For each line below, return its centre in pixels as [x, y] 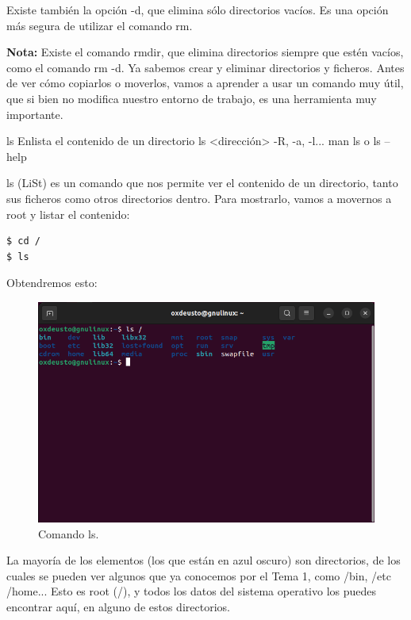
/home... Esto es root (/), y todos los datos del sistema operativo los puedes [192, 591]
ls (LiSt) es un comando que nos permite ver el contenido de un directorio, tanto [202, 183]
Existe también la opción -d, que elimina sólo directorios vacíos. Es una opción [198, 10]
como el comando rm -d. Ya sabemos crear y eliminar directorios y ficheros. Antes [205, 67]
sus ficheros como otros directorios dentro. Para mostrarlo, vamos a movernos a [199, 198]
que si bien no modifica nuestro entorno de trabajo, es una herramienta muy [192, 98]
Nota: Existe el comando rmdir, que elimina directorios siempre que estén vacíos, [205, 52]
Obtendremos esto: [52, 283]
